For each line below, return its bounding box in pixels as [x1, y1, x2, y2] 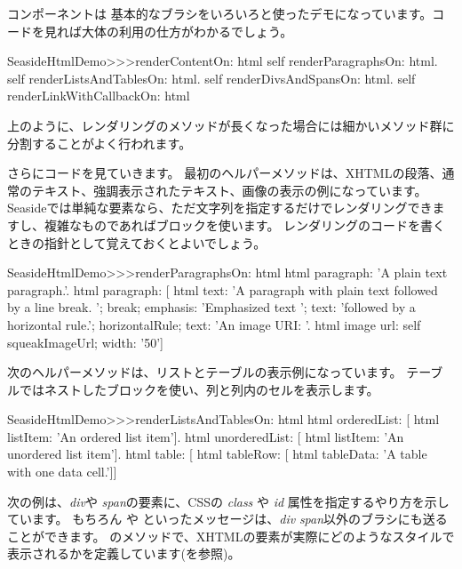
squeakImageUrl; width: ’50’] [7, 333, 163, 351]
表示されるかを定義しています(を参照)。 [7, 544, 241, 563]
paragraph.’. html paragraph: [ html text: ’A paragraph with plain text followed [7, 280, 438, 299]
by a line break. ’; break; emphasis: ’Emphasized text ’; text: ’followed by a [7, 298, 416, 317]
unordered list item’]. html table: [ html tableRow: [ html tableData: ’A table [7, 445, 427, 463]
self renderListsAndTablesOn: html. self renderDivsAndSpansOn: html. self [7, 68, 416, 87]
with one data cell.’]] [7, 462, 117, 481]
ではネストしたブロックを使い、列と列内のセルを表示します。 [19, 380, 379, 398]
